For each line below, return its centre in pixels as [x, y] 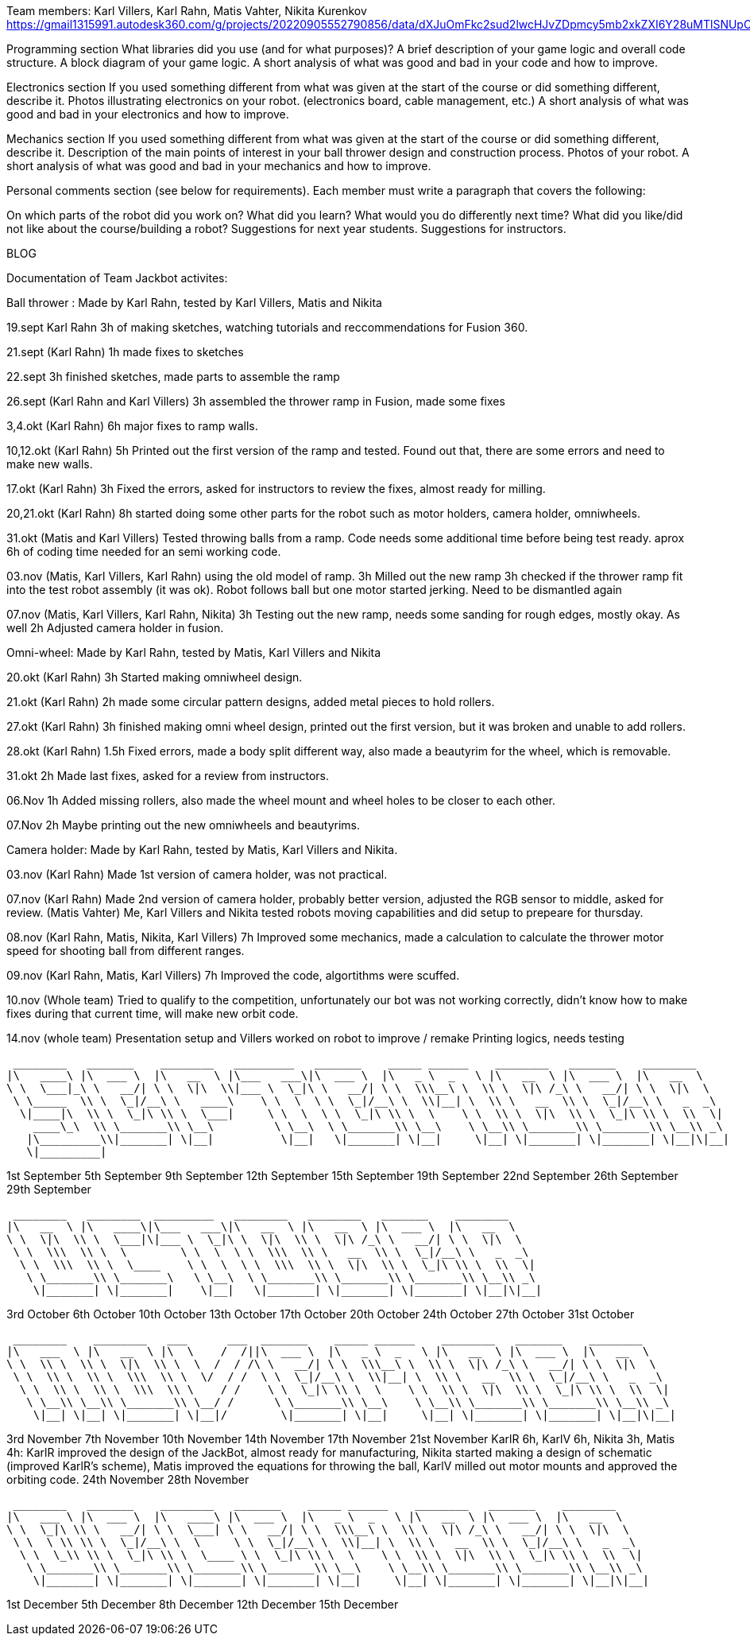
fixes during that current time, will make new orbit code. [153, 1013]
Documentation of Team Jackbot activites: [117, 278]
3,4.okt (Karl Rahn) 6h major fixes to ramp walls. [132, 426]
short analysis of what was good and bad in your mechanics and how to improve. [219, 166]
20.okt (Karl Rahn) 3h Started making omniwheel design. [155, 677]
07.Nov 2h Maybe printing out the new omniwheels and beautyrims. [183, 825]
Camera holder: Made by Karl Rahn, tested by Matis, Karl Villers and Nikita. [202, 850]
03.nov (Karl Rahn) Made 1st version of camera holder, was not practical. [197, 874]
